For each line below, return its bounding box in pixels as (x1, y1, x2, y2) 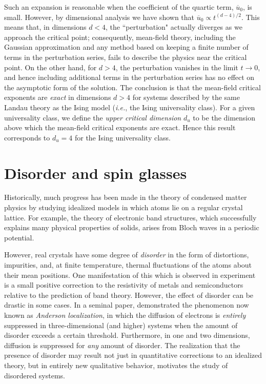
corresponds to (4, 132, 50, 143)
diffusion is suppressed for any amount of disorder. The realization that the (4, 339, 240, 350)
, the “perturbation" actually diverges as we (106, 22, 242, 32)
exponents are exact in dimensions (4, 92, 111, 103)
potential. (4, 232, 34, 242)
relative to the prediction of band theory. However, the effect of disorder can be (4, 289, 254, 300)
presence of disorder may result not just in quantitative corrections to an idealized (4, 350, 262, 360)
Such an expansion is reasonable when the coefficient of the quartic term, (4, 2, 234, 12)
